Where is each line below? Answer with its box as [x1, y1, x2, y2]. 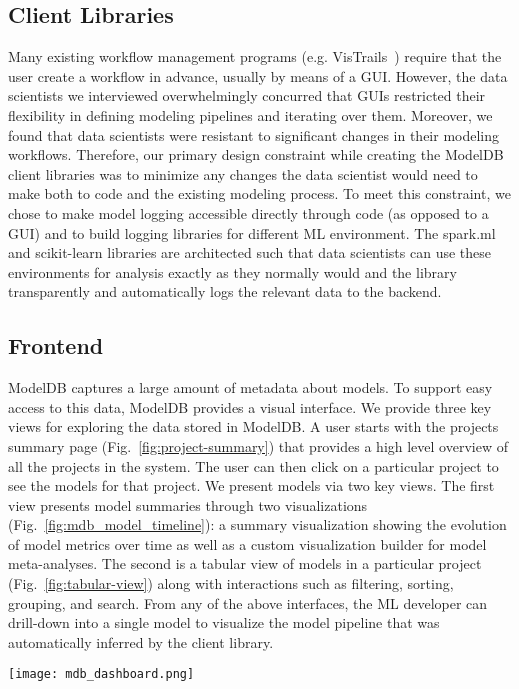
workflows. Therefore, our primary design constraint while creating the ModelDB [8, 144, 504, 165]
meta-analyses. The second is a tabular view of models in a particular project [8, 553, 482, 574]
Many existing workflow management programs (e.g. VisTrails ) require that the [8, 46, 502, 67]
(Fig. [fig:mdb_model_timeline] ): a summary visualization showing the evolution [8, 514, 507, 535]
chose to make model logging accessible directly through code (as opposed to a [8, 202, 489, 223]
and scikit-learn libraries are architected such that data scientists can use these [8, 242, 491, 263]
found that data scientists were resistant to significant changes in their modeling [8, 124, 500, 145]
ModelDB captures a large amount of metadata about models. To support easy [8, 377, 493, 398]
